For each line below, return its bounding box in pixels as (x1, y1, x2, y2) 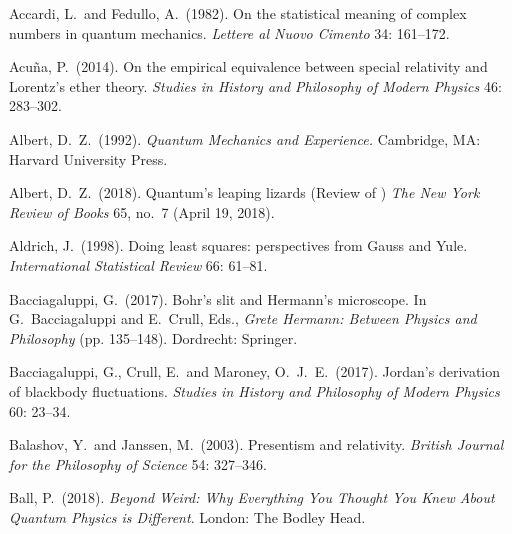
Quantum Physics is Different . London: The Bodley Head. (9, 506, 366, 527)
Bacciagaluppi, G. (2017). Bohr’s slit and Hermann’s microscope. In (9, 288, 427, 309)
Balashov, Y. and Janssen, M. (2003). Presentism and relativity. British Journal (9, 434, 504, 455)
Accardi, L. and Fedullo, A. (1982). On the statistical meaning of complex (9, 3, 467, 23)
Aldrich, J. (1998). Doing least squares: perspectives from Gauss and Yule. (9, 235, 468, 256)
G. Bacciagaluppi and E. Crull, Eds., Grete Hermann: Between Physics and (9, 308, 477, 329)
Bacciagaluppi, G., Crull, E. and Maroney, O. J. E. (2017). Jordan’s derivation (9, 361, 501, 382)
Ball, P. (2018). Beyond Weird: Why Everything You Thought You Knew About (9, 487, 495, 508)
